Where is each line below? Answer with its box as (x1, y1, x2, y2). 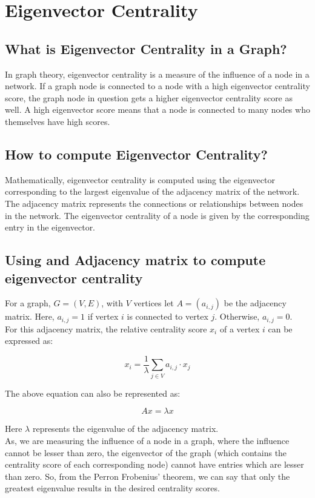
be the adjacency (224, 297, 287, 309)
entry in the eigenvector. (5, 221, 96, 234)
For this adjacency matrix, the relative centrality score (5, 322, 207, 335)
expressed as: (5, 334, 53, 347)
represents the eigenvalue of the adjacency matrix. (32, 422, 219, 435)
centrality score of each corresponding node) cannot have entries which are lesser (5, 458, 304, 471)
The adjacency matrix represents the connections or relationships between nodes (5, 197, 303, 209)
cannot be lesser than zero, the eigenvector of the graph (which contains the (5, 446, 287, 459)
